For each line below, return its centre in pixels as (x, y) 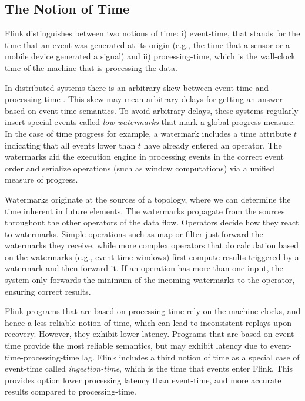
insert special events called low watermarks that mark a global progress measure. (150, 122)
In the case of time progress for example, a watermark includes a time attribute (148, 133)
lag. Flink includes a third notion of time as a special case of (191, 357)
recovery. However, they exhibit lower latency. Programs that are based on (139, 334)
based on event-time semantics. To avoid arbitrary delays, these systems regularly (152, 110)
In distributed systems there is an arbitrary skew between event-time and (137, 87)
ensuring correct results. (48, 291)
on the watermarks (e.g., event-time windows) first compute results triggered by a (152, 256)
